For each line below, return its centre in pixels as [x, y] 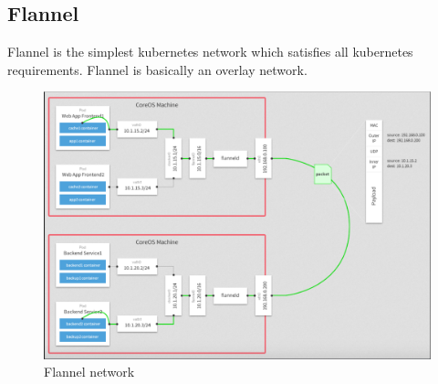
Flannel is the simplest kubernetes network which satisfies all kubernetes [210, 52]
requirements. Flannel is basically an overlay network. [157, 69]
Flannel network [89, 372]
